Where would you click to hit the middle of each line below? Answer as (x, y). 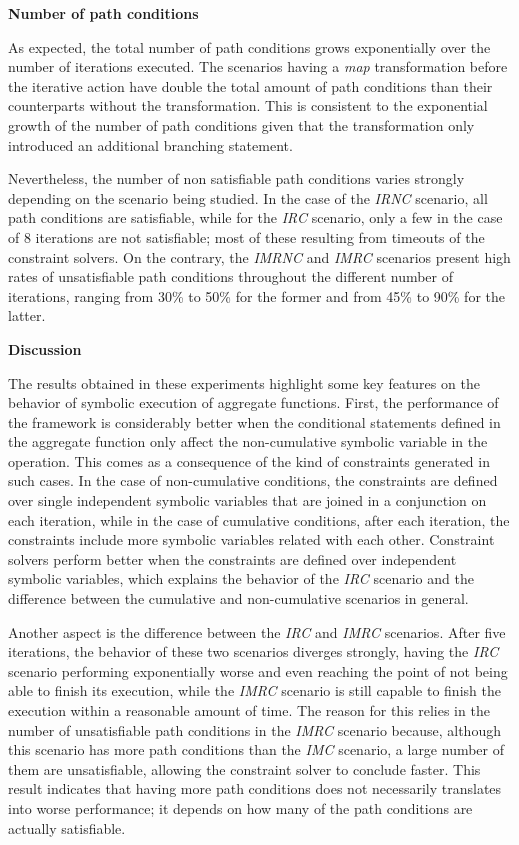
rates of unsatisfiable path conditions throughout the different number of (231, 276)
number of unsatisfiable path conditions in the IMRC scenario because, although (254, 729)
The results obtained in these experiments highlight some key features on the (244, 382)
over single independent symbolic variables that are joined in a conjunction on (247, 500)
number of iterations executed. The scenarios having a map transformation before (258, 66)
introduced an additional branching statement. (150, 144)
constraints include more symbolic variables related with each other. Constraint (251, 539)
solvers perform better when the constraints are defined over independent (232, 558)
